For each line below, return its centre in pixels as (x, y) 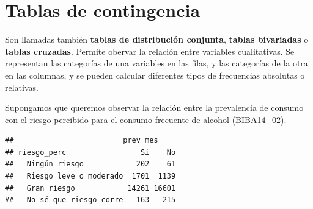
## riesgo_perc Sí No (90, 152)
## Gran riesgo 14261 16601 (90, 188)
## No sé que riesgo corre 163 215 (90, 200)
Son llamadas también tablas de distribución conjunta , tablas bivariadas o (157, 39)
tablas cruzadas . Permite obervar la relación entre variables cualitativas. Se (150, 51)
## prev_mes (82, 140)
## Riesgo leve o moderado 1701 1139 (90, 176)
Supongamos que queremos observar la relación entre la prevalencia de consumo (154, 108)
